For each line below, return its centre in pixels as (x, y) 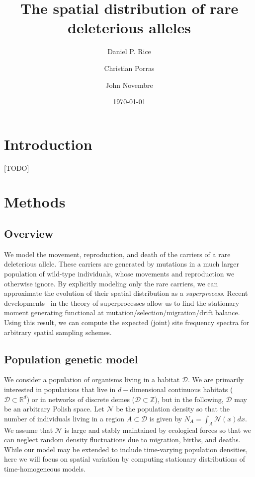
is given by (166, 418)
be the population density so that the (173, 409)
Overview (29, 233)
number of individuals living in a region (64, 418)
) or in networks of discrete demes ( (81, 399)
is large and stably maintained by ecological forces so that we (158, 430)
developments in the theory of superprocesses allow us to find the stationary (122, 303)
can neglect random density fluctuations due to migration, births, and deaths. (122, 440)
